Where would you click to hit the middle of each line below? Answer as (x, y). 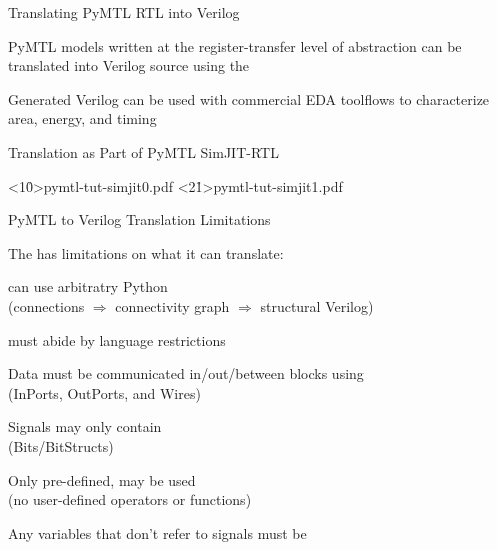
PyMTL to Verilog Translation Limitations (139, 219)
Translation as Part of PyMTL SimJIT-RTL (143, 151)
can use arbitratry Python (88, 286)
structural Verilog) (317, 305)
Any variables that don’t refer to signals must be (157, 532)
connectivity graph (172, 305)
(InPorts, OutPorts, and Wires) (104, 392)
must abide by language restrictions (117, 339)
